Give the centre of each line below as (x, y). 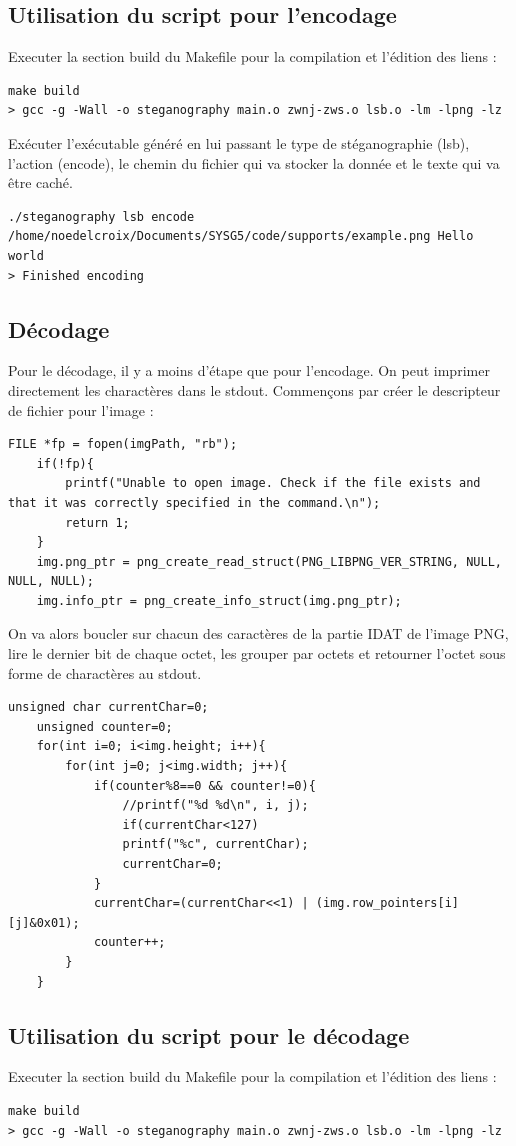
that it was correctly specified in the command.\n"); (194, 502)
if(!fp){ (65, 463)
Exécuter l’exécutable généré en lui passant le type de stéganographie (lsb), (239, 142)
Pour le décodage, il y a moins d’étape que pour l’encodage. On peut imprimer (249, 370)
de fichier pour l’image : (81, 409)
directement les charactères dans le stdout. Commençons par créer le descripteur (254, 389)
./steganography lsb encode (101, 216)
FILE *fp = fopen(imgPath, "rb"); (123, 444)
